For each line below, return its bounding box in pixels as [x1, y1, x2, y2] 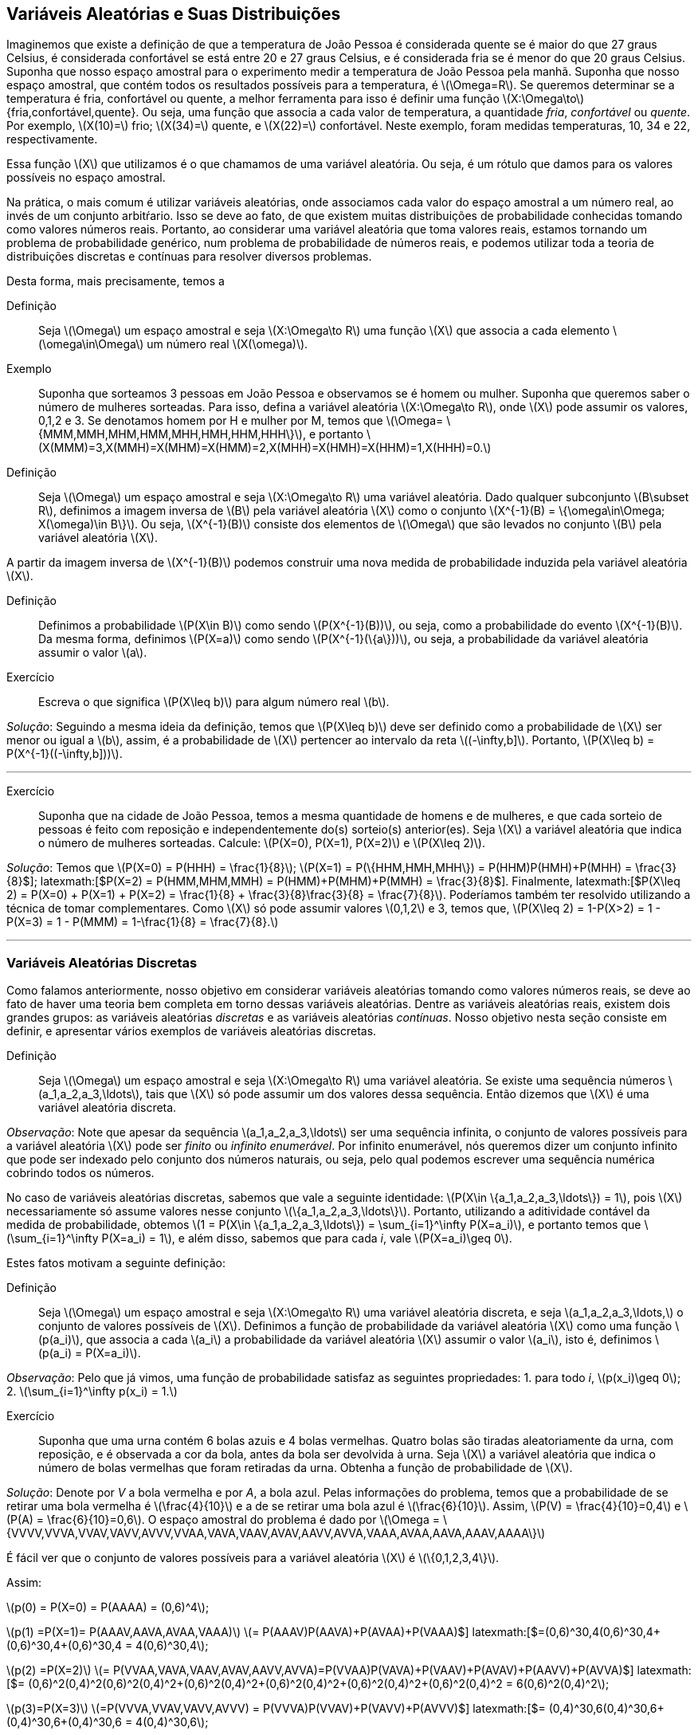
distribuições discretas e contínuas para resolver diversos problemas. [6, 249, 372, 264]
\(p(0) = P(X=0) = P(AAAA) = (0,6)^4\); [6, 1600, 210, 1615]
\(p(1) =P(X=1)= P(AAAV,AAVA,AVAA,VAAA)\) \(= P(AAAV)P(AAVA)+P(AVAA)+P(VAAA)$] [6, 1625, 469, 1639]
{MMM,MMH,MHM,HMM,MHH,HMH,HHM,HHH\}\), [38, 427, 307, 442]
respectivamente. [6, 132, 98, 147]
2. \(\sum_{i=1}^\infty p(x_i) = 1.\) [6, 1384, 178, 1399]
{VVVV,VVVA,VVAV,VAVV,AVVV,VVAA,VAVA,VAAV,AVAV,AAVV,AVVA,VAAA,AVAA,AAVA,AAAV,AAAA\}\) [6, 1526, 546, 1541]
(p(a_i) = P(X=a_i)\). [38, 1346, 141, 1360]
